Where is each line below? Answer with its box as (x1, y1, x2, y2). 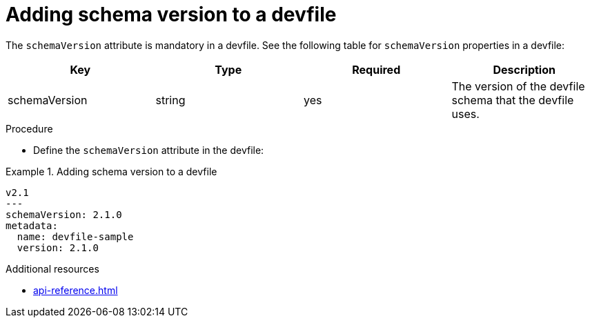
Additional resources (6, 262, 99, 275)
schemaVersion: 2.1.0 (6, 208, 122, 220)
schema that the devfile (451, 92, 574, 107)
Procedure (6, 122, 53, 135)
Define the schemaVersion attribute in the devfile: (33, 144, 264, 156)
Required (352, 62, 401, 77)
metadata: (6, 219, 58, 231)
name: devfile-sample (17, 231, 134, 242)
